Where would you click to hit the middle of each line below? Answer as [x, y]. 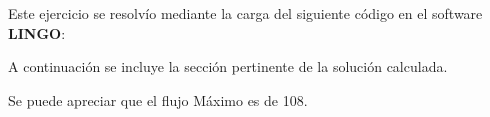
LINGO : [37, 32]
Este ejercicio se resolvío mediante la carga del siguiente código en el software [245, 13]
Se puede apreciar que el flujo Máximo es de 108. [158, 99]
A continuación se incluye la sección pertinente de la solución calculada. [228, 66]
